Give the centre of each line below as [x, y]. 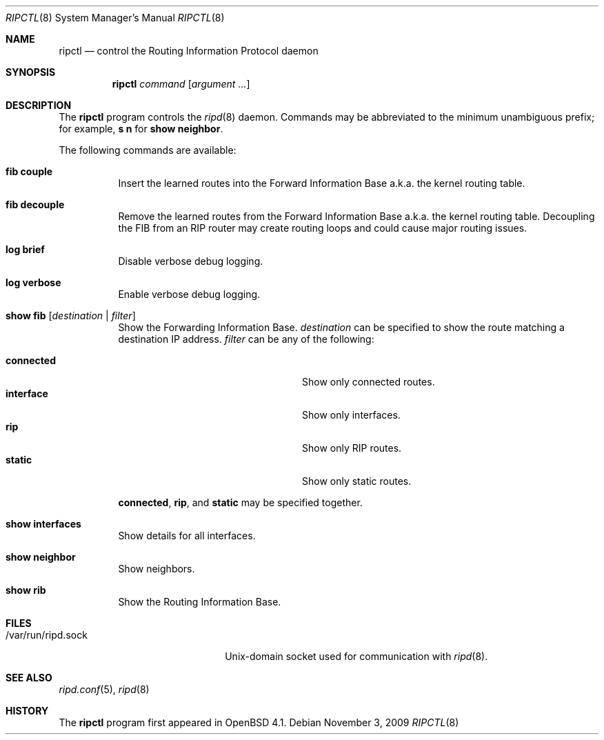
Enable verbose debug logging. [189, 294]
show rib [26, 590]
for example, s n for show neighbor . [141, 129]
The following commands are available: [148, 150]
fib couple [29, 171]
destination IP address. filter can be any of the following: [246, 339]
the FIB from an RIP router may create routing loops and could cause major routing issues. [323, 228]
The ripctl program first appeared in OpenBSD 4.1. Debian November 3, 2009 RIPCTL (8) [259, 722]
